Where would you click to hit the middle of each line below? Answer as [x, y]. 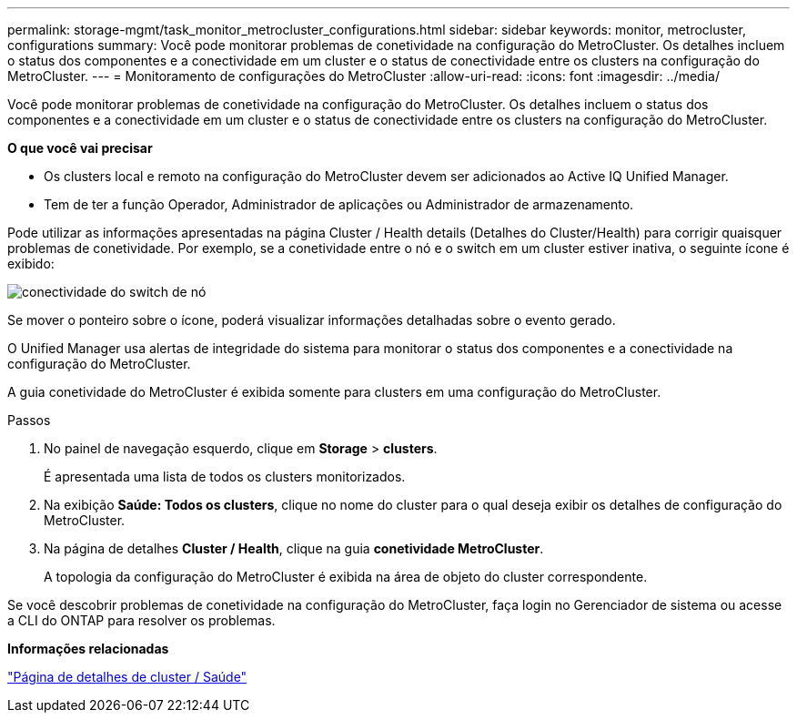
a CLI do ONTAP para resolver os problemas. [141, 620]
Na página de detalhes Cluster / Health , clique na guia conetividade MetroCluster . [294, 548]
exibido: [31, 264]
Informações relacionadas [88, 649]
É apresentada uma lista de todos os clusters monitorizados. [225, 477]
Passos [29, 420]
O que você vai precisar [80, 148]
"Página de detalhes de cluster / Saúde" [127, 677]
